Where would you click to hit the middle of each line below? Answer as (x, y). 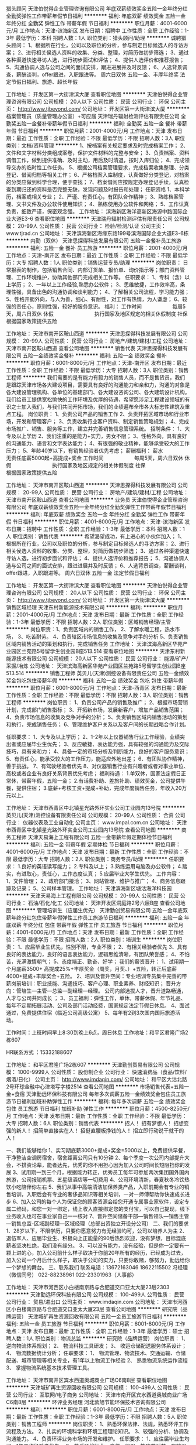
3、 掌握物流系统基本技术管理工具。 (49, 1368)
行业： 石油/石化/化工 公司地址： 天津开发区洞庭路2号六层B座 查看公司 (96, 903)
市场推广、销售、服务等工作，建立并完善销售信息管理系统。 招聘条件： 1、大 (98, 429)
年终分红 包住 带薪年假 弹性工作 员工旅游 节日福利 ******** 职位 (101, 925)
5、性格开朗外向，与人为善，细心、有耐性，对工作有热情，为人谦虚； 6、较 (97, 299)
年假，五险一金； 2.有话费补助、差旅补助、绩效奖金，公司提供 (106, 781)
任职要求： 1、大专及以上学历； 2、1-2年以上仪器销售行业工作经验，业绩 (93, 737)
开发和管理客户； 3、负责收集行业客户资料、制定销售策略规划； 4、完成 (103, 421)
